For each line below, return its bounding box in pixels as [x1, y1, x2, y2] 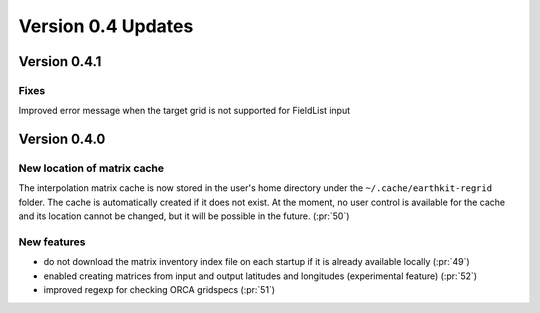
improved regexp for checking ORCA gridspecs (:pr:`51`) [43, 284, 275, 296]
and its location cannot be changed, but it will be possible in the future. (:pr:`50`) [18, 210, 350, 222]
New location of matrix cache [18, 161, 165, 175]
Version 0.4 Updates [18, 15, 194, 37]
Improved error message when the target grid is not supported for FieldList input [18, 105, 351, 117]
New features [18, 235, 86, 249]
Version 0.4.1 [18, 53, 102, 70]
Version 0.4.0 [18, 131, 106, 148]
